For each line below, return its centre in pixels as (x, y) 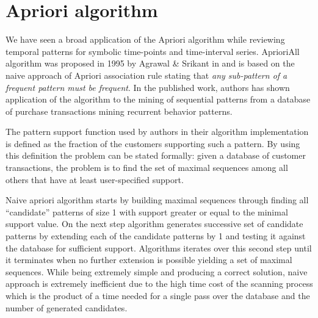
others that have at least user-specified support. (95, 179)
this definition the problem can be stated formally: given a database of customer (156, 155)
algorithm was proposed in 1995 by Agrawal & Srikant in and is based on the (150, 63)
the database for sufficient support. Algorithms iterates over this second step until (159, 248)
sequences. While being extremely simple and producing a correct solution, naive (157, 271)
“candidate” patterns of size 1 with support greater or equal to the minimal (147, 211)
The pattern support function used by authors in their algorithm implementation (157, 132)
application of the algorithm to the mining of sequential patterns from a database (158, 99)
